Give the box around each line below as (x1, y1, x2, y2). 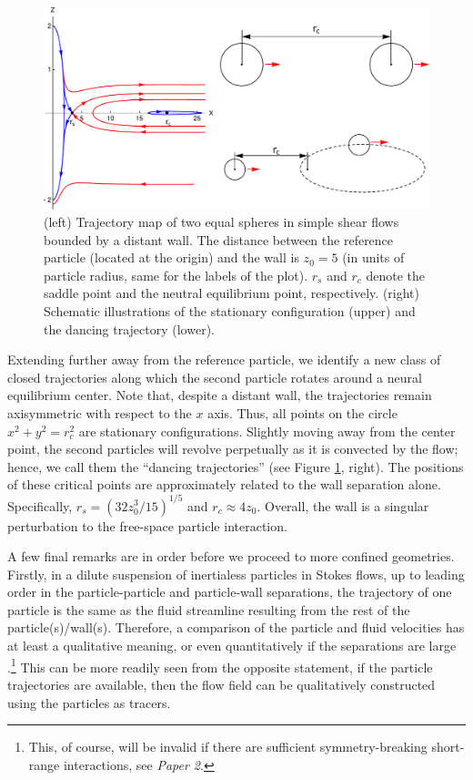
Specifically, (7, 496, 73, 515)
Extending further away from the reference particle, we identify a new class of (7, 350, 441, 369)
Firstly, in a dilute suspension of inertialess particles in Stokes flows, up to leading (7, 564, 465, 583)
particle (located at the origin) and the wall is (44, 248, 299, 267)
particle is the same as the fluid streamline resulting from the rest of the (7, 600, 410, 619)
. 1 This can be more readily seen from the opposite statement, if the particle (7, 654, 433, 676)
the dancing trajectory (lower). (44, 319, 215, 338)
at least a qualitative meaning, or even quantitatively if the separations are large (7, 636, 457, 655)
